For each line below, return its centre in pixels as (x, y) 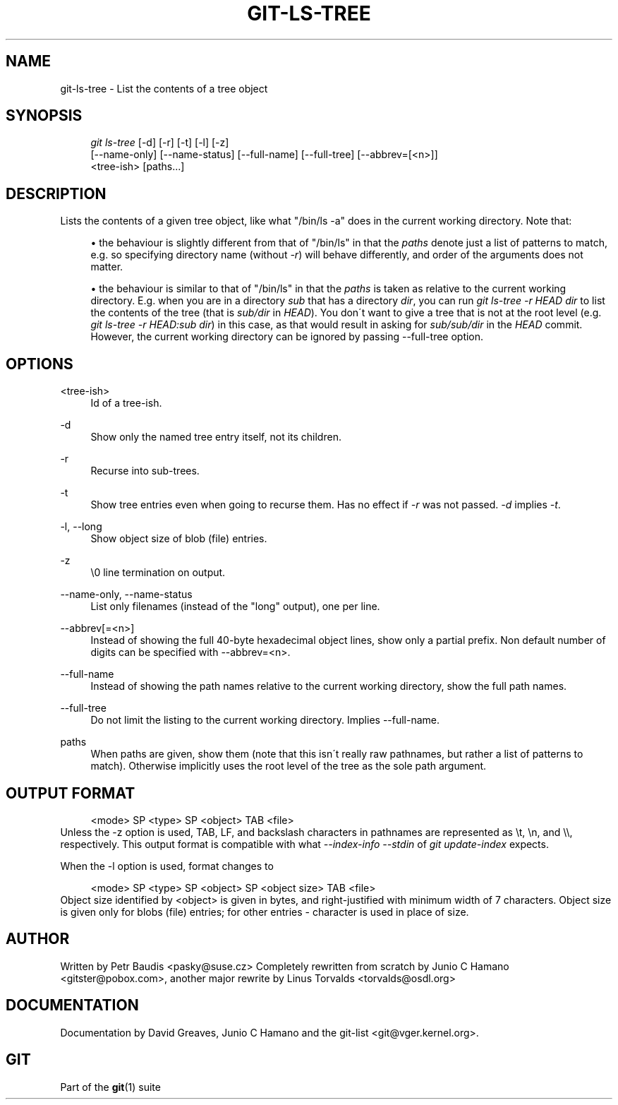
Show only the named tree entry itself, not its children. (216, 437)
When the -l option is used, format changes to (167, 866)
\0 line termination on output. (158, 573)
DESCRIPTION (56, 193)
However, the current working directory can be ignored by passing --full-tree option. (287, 337)
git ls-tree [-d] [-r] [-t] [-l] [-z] (160, 143)
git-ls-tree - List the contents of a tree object (164, 88)
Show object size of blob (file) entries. (179, 539)
